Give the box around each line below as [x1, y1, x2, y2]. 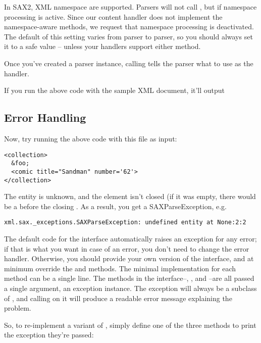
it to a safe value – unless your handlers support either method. [4, 41, 201, 52]
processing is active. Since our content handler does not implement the [4, 11, 223, 22]
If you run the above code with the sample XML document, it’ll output [4, 85, 225, 95]
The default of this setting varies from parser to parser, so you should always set [4, 31, 253, 41]
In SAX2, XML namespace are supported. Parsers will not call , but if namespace [4, 2, 257, 12]
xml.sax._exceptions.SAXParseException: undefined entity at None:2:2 [4, 219, 246, 226]
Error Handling [4, 110, 86, 125]
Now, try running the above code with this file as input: [4, 133, 177, 143]
